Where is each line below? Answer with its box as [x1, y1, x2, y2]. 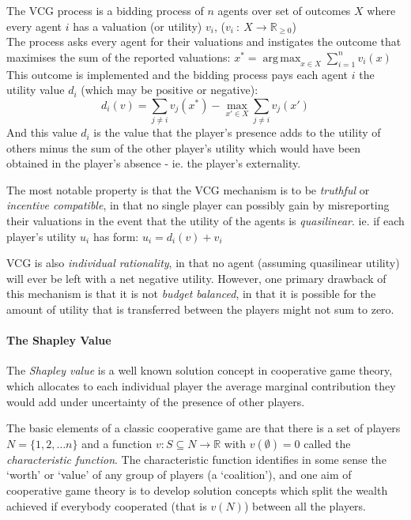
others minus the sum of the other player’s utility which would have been [6, 139, 361, 156]
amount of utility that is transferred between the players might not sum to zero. [6, 301, 394, 318]
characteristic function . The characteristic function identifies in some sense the [6, 450, 386, 467]
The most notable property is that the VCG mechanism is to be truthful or [6, 181, 370, 198]
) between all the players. [243, 497, 367, 514]
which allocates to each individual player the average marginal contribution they [6, 378, 396, 394]
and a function [81, 435, 153, 451]
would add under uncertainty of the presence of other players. [6, 393, 305, 409]
